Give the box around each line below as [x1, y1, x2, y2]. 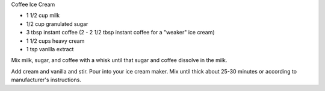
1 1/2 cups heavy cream [26, 37, 85, 45]
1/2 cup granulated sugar [26, 20, 88, 27]
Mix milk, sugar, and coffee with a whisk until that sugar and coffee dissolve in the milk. [11, 57, 227, 64]
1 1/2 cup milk [26, 12, 60, 19]
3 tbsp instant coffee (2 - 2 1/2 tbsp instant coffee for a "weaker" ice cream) [26, 29, 215, 36]
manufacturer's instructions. [11, 76, 81, 84]
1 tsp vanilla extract [26, 45, 74, 52]
